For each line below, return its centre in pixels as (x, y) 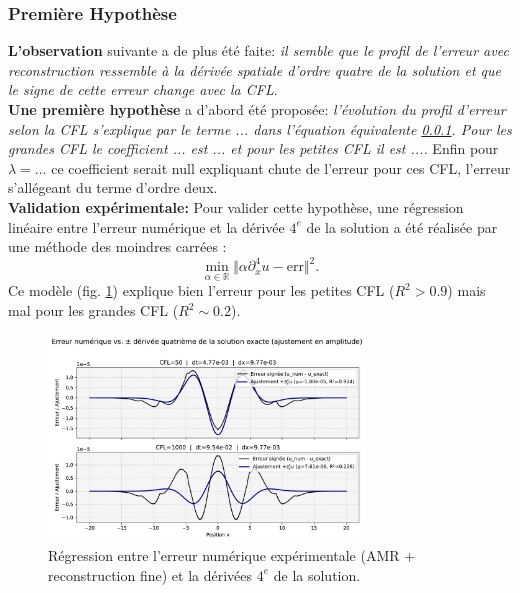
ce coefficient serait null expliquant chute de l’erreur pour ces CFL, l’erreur (281, 167)
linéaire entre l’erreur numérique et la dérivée (146, 226)
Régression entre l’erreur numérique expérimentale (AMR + (232, 555)
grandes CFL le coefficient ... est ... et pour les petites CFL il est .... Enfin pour (253, 148)
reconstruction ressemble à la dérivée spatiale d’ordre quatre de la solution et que (254, 69)
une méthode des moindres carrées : (117, 246)
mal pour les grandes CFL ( (93, 310)
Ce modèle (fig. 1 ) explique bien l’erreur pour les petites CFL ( (201, 290)
